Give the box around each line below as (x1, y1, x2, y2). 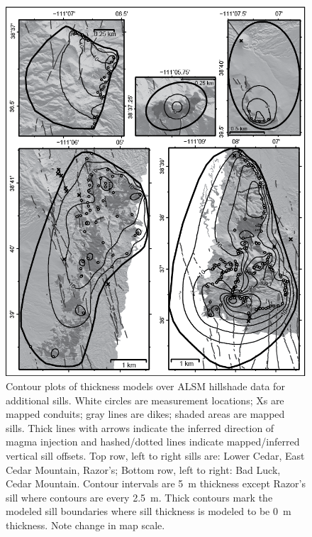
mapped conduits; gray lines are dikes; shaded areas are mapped (6, 406, 285, 421)
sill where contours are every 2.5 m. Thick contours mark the (6, 489, 273, 504)
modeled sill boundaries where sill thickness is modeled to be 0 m (6, 504, 291, 519)
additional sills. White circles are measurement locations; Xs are (6, 392, 284, 407)
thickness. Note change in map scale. (6, 517, 165, 532)
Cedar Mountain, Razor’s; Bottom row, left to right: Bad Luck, (6, 462, 281, 477)
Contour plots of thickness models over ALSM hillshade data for (6, 378, 285, 393)
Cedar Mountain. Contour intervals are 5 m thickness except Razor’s (6, 476, 306, 491)
